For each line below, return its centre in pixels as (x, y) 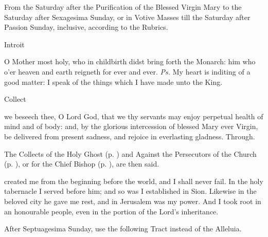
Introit (14, 44)
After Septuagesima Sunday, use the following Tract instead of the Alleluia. (123, 229)
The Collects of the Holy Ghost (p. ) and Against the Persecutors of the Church (130, 153)
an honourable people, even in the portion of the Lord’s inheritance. (111, 211)
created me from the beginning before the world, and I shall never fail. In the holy (134, 181)
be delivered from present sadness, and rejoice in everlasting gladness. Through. (130, 136)
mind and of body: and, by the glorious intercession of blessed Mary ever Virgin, (131, 126)
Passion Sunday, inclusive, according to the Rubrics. (86, 27)
